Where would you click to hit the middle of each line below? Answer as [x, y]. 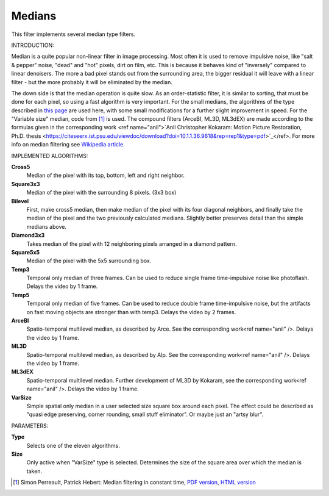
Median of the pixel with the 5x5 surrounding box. [89, 261]
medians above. [47, 226]
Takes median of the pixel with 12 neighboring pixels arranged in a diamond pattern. [132, 243]
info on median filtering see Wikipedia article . [68, 145]
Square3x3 [26, 184]
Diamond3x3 [28, 235]
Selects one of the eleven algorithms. [73, 445]
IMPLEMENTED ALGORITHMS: [50, 156]
